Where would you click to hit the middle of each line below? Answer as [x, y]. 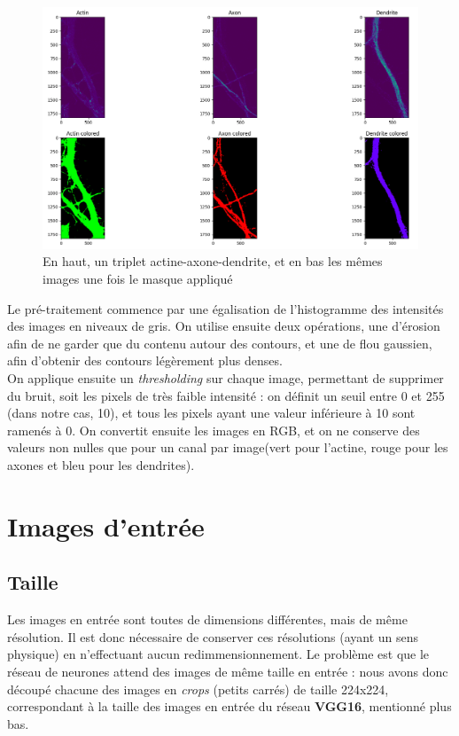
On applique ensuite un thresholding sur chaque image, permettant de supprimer [226, 378]
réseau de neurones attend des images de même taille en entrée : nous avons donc [228, 671]
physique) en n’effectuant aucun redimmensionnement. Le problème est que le [218, 654]
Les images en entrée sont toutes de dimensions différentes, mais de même [207, 619]
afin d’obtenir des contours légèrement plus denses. [145, 360]
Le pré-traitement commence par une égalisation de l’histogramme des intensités [226, 308]
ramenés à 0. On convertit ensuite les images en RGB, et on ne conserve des [214, 430]
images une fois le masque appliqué [138, 279]
